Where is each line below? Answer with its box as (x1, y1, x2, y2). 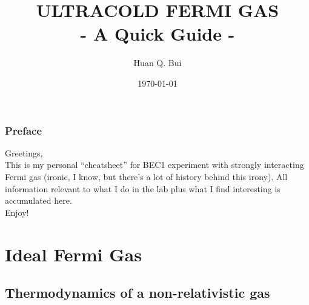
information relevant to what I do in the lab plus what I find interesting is (5, 182, 281, 195)
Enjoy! (5, 206, 29, 218)
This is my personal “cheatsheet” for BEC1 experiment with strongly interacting (5, 158, 304, 171)
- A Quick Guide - (80, 21, 235, 46)
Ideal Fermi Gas (5, 241, 142, 266)
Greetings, (5, 146, 43, 159)
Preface (5, 122, 42, 138)
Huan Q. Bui (133, 56, 182, 69)
